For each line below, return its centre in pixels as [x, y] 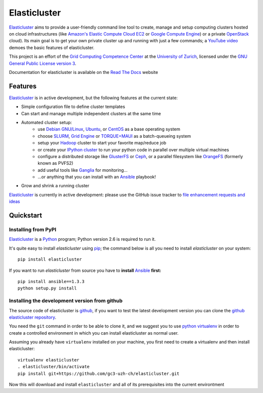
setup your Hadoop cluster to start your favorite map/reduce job [102, 143]
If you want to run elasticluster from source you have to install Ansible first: [85, 270]
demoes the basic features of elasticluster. [52, 47]
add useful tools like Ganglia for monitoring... [83, 170]
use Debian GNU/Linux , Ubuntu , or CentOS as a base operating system [109, 129]
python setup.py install [47, 288]
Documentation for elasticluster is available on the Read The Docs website [84, 72]
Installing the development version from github [66, 301]
